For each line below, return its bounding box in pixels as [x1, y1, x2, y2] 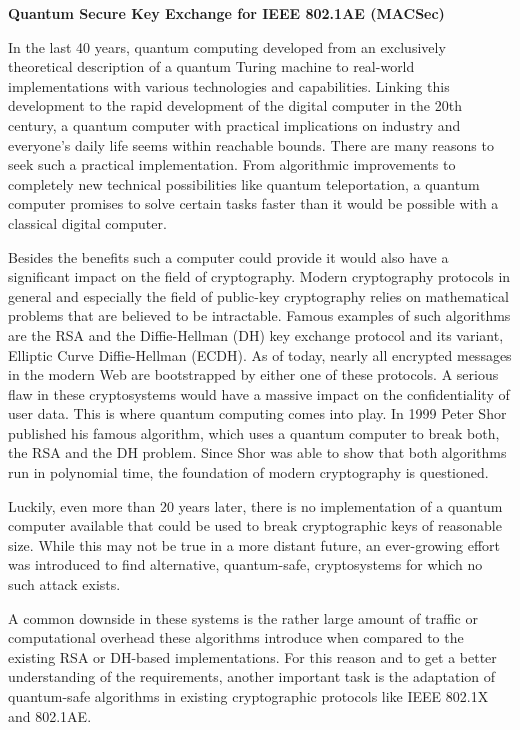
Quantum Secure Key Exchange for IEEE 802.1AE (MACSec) [8, 3, 445, 23]
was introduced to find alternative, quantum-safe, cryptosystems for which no [8, 554, 483, 575]
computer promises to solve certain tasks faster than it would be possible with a [8, 193, 499, 214]
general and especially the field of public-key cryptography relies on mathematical [8, 285, 509, 306]
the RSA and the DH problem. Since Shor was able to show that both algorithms [8, 442, 507, 463]
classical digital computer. [8, 212, 167, 233]
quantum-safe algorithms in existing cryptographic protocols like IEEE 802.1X [8, 686, 489, 706]
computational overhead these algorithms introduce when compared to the [8, 627, 464, 648]
